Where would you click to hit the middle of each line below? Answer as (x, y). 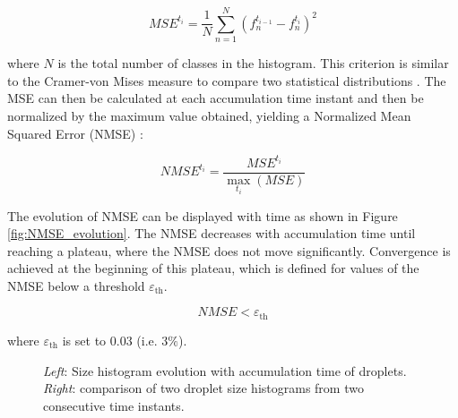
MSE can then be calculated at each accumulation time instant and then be (216, 98)
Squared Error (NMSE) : (75, 133)
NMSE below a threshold (76, 285)
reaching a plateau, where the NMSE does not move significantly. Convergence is (229, 250)
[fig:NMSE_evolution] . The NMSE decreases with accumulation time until (212, 233)
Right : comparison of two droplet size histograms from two (203, 388)
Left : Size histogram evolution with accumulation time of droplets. (225, 370)
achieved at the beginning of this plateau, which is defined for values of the (213, 268)
